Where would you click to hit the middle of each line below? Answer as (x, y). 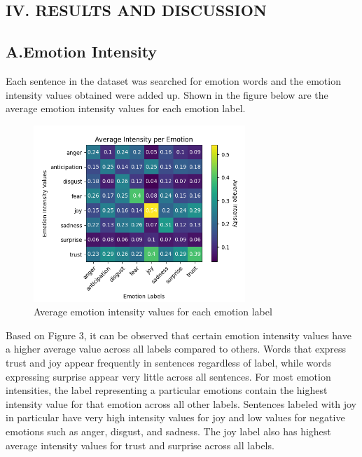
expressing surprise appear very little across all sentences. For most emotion (168, 376)
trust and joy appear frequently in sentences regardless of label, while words (169, 362)
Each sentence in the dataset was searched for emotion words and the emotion (173, 80)
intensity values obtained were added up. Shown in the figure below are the (167, 94)
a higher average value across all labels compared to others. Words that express (176, 349)
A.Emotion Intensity (82, 52)
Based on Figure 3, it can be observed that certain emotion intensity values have (179, 335)
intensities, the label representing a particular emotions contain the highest (167, 390)
